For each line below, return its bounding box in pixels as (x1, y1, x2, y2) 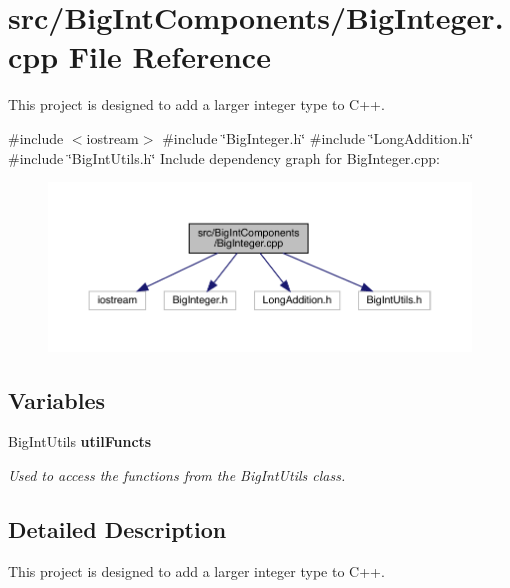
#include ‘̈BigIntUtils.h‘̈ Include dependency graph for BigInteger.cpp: (8, 147, 440, 168)
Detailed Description (8, 514, 227, 545)
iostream (86, 127, 139, 148)
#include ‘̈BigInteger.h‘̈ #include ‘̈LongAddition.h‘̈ (162, 127, 474, 148)
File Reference (68, 36, 271, 77)
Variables (8, 384, 106, 415)
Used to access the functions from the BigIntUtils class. (8, 465, 346, 486)
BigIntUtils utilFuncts (8, 431, 152, 452)
